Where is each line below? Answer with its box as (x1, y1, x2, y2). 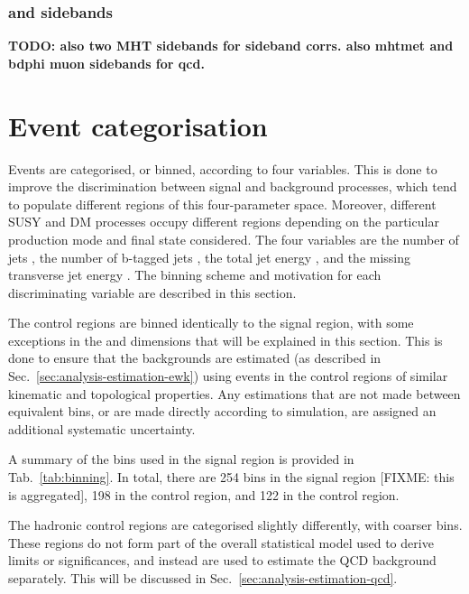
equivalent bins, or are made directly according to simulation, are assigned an (8, 402, 437, 421)
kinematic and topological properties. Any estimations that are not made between (8, 384, 461, 403)
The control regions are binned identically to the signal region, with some (8, 313, 414, 332)
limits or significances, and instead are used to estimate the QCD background (8, 551, 437, 570)
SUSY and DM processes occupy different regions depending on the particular (8, 212, 439, 231)
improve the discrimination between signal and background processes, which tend (8, 177, 457, 196)
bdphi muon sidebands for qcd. (8, 53, 205, 72)
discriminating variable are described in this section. (8, 283, 297, 302)
